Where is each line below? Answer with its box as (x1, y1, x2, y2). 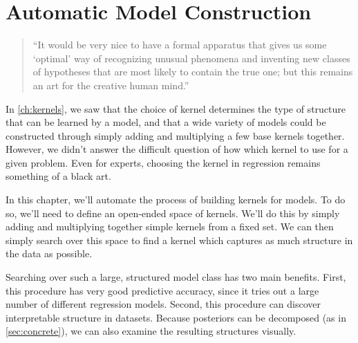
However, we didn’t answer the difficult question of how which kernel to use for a (6, 142, 348, 156)
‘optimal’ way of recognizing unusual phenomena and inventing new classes (32, 50, 350, 65)
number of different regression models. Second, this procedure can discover (6, 297, 321, 311)
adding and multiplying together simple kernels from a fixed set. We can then (6, 219, 334, 234)
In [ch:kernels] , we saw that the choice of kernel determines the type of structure (6, 101, 346, 115)
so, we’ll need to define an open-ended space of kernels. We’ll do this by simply (6, 205, 340, 220)
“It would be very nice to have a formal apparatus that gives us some (32, 37, 327, 52)
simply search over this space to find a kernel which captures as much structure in (6, 232, 353, 247)
